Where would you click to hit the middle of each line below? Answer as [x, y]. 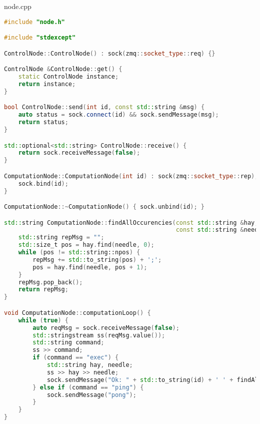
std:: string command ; [68, 343]
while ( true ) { [43, 320]
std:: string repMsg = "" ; [61, 238]
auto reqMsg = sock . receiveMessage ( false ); [106, 328]
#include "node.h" [34, 22]
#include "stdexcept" [40, 38]
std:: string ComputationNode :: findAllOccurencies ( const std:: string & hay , [131, 223]
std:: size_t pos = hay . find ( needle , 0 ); [86, 245]
